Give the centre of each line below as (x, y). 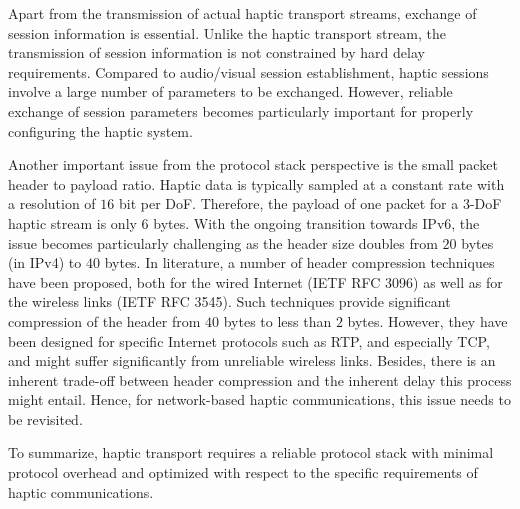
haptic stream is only (72, 222)
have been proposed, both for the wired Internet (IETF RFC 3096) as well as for (255, 281)
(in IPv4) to (45, 262)
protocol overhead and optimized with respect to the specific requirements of (243, 472)
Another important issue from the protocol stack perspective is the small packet (253, 164)
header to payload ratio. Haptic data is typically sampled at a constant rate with (256, 183)
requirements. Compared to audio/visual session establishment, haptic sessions (248, 71)
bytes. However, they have (427, 320)
